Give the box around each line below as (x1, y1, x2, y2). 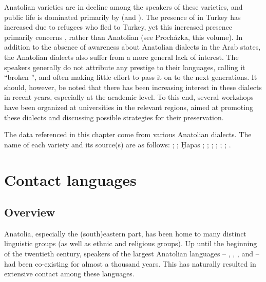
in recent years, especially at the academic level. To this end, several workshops (4, 92, 254, 102)
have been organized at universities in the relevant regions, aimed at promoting (4, 101, 253, 112)
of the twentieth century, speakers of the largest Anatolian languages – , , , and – (4, 248, 259, 259)
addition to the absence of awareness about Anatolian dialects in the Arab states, (4, 41, 261, 52)
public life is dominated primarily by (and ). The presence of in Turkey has (4, 11, 241, 22)
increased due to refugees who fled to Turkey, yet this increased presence (4, 21, 232, 32)
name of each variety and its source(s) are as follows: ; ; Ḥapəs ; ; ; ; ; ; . (4, 139, 231, 149)
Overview (4, 204, 55, 220)
